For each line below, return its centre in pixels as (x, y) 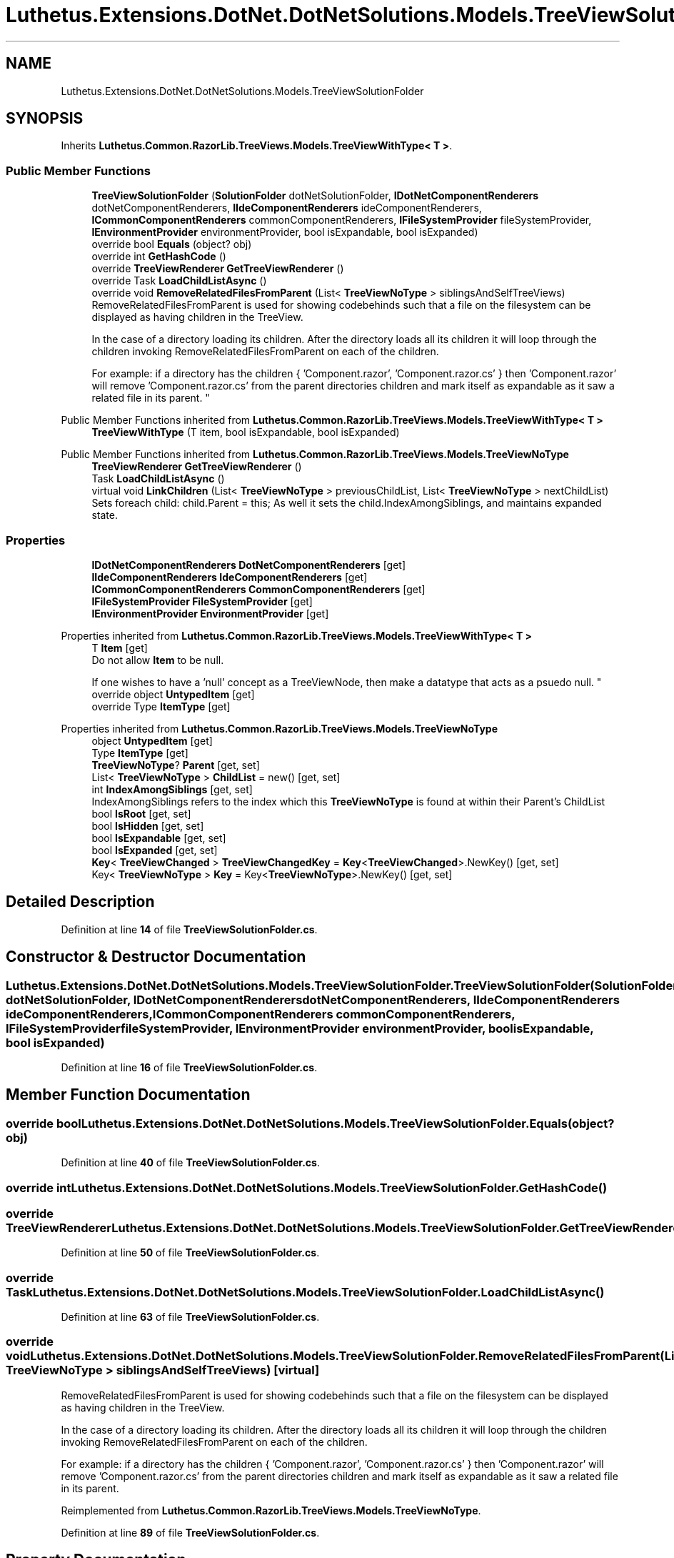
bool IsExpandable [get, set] (159, 838)
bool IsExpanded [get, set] (155, 850)
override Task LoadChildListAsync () (179, 281)
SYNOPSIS (45, 119)
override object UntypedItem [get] (173, 694)
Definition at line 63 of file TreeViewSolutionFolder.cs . (190, 1317)
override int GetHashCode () (159, 257)
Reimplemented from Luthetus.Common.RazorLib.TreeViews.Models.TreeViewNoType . (271, 1510)
